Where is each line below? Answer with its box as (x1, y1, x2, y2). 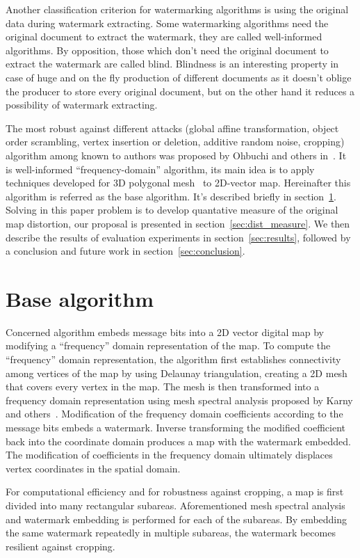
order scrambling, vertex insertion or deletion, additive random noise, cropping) (6, 134, 345, 149)
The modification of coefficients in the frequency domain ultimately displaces (6, 447, 333, 462)
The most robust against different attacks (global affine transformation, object (6, 120, 339, 135)
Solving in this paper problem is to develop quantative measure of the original (6, 202, 338, 217)
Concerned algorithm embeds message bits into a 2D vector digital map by (6, 324, 324, 339)
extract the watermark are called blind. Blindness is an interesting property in (6, 56, 339, 71)
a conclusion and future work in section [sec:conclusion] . (6, 244, 245, 258)
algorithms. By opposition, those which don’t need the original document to (6, 42, 329, 57)
